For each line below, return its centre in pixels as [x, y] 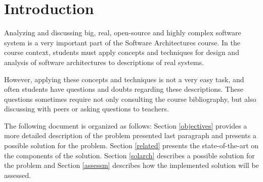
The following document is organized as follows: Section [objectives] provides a [126, 125]
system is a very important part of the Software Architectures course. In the [122, 42]
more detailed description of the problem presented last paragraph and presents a [130, 135]
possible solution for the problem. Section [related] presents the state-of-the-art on [131, 145]
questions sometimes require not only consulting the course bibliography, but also [130, 99]
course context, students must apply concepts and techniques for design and [122, 52]
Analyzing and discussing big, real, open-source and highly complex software [123, 33]
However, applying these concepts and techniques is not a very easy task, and [124, 79]
